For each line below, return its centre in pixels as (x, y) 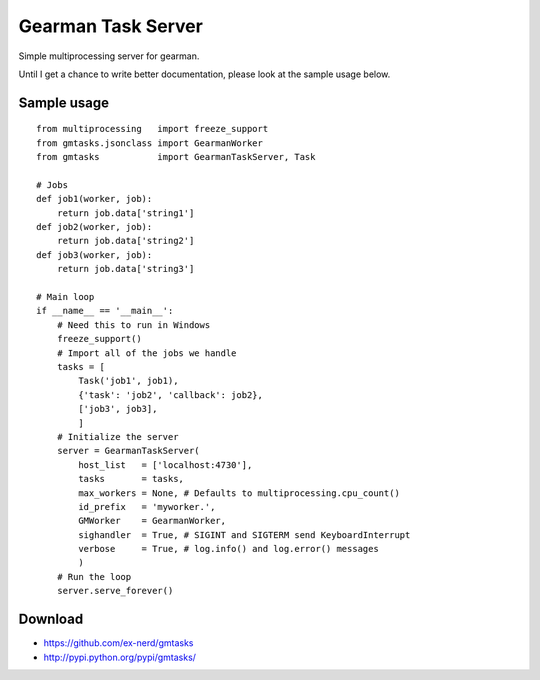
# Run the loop (94, 576)
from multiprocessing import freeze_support (152, 129)
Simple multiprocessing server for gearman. (109, 56)
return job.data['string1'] (125, 213)
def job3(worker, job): (94, 254)
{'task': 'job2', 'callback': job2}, (171, 394)
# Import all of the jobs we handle (146, 353)
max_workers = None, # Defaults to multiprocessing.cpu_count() (239, 493)
